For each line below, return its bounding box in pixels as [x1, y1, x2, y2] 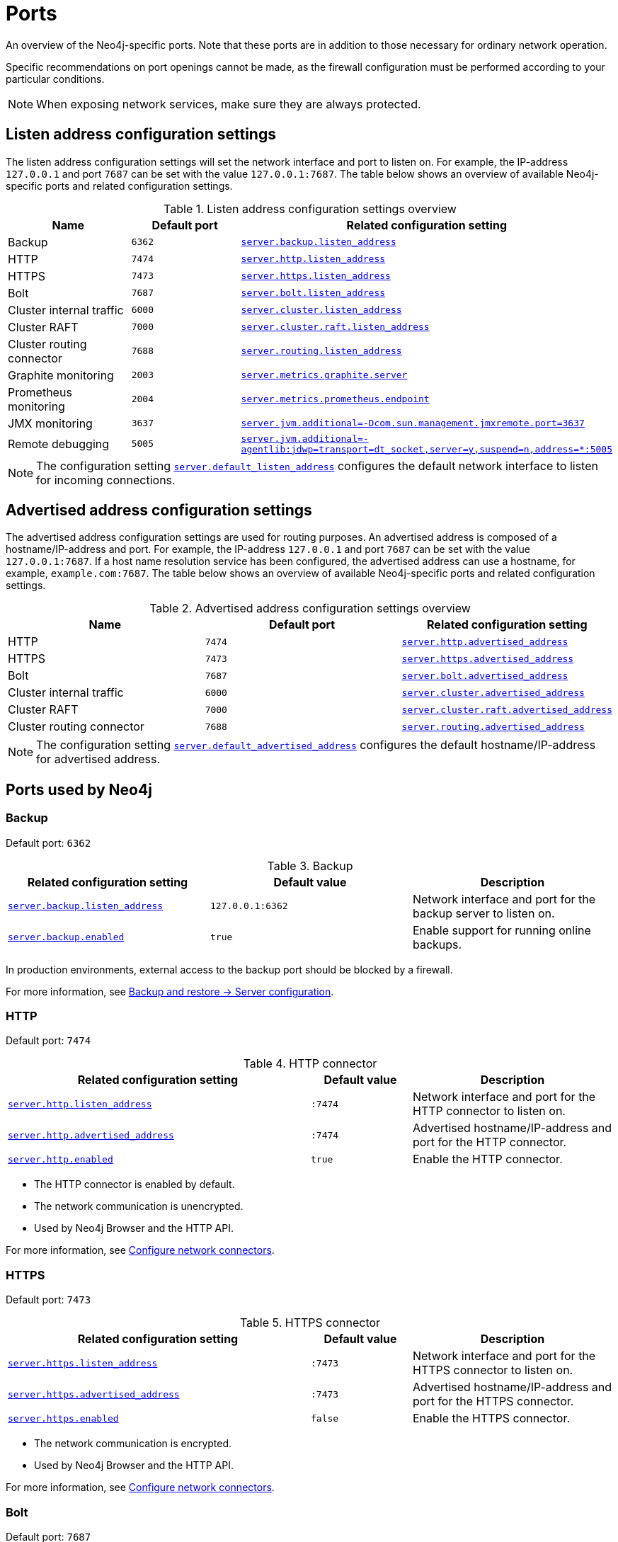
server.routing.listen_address [241, 345, 402, 357]
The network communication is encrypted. [34, 1437, 232, 1450]
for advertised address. [36, 752, 161, 767]
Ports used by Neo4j [6, 780, 152, 799]
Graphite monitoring [8, 367, 114, 382]
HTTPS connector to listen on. [412, 1363, 573, 1378]
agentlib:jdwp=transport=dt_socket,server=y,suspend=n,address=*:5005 [241, 443, 612, 455]
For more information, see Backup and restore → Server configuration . [6, 985, 334, 998]
